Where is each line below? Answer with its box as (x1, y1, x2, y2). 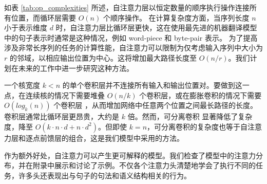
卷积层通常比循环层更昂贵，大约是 (4, 111, 119, 122)
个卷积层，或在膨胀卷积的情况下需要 (139, 89, 262, 100)
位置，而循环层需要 (11, 12, 76, 23)
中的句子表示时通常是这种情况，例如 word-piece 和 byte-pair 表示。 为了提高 (4, 32, 258, 43)
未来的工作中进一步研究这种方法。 (18, 62, 133, 73)
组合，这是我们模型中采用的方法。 (68, 132, 184, 143)
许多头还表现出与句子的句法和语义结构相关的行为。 (18, 170, 191, 180)
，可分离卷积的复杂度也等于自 (147, 121, 248, 132)
